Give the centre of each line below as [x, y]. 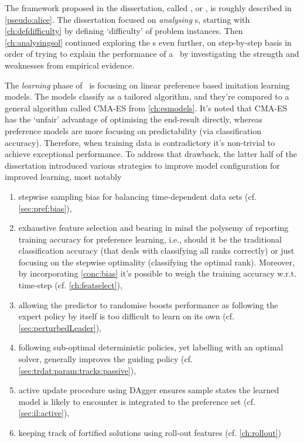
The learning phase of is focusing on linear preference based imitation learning [147, 85]
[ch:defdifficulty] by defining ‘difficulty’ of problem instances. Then [124, 31]
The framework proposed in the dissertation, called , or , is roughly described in [148, 8]
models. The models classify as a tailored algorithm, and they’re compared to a [147, 96]
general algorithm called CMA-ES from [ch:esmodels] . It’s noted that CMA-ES [146, 108]
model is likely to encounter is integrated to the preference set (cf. [137, 401]
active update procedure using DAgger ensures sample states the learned [149, 390]
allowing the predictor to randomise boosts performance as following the [148, 304]
